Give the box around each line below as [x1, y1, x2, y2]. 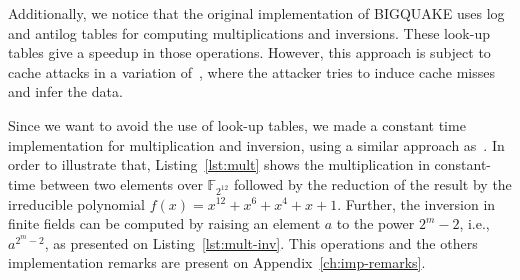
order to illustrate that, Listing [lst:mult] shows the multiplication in [8, 154, 430, 175]
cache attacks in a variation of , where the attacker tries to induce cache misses [8, 61, 495, 82]
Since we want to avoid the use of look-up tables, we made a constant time [8, 114, 466, 135]
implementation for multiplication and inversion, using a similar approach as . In [8, 134, 505, 155]
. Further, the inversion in [337, 193, 496, 214]
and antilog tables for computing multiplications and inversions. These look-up [8, 22, 490, 43]
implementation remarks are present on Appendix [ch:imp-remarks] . [8, 252, 426, 273]
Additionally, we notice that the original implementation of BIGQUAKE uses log [8, 3, 505, 23]
